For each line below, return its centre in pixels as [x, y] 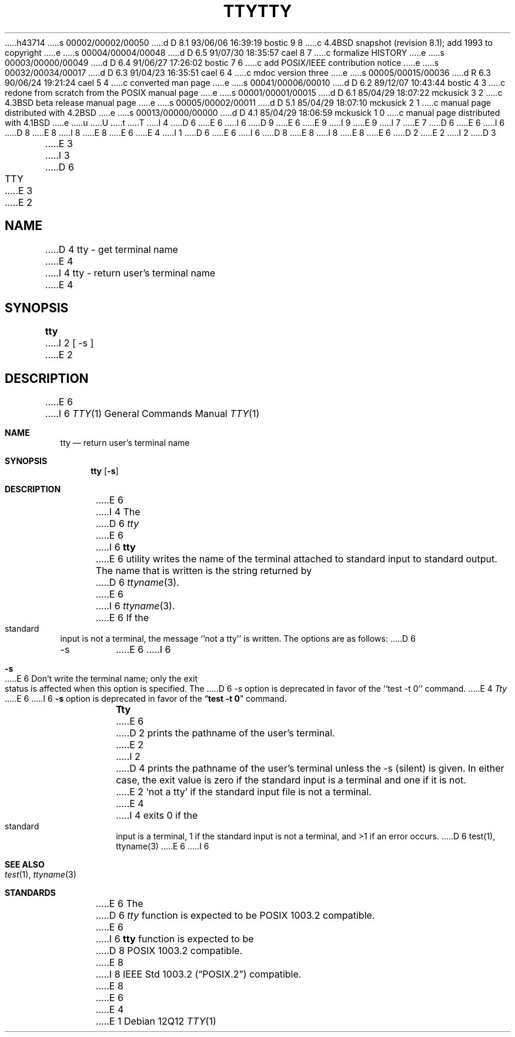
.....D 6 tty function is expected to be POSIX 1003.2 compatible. [235, 916]
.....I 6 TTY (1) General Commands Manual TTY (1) [152, 414]
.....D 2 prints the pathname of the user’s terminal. [225, 733]
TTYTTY [257, 11]
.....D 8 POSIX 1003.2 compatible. [169, 951]
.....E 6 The [119, 904]
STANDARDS [30, 893]
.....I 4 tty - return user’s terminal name [130, 273]
